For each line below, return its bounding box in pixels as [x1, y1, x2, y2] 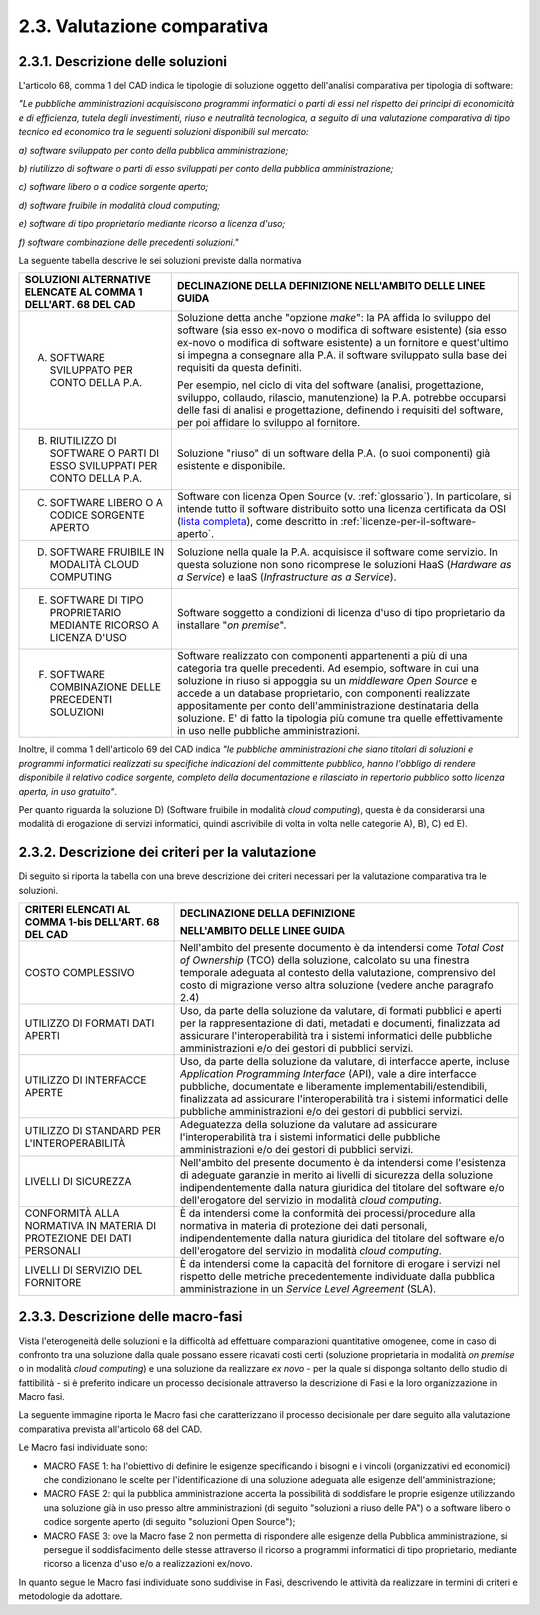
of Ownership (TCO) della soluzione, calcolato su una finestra [180, 953, 470, 967]
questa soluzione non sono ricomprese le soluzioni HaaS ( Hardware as [176, 558, 512, 572]
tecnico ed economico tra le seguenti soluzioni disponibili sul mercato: [18, 126, 309, 138]
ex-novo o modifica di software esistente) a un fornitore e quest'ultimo [176, 336, 509, 350]
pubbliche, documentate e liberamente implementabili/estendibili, [180, 1080, 488, 1093]
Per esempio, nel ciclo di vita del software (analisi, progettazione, [176, 378, 485, 392]
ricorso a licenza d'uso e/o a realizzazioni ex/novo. [43, 1558, 254, 1570]
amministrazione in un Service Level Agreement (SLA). [180, 1282, 437, 1295]
